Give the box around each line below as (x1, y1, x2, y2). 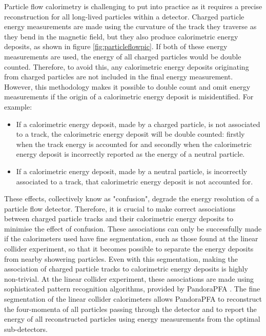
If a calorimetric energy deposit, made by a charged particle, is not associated (16, 118, 260, 129)
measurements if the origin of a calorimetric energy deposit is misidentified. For (4, 91, 254, 102)
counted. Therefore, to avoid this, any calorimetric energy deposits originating (4, 61, 249, 72)
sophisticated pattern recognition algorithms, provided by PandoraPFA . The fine (4, 283, 260, 294)
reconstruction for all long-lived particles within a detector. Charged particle (4, 11, 244, 22)
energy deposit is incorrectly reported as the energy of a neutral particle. (16, 149, 245, 159)
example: (4, 101, 32, 112)
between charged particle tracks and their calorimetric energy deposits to (4, 213, 233, 224)
